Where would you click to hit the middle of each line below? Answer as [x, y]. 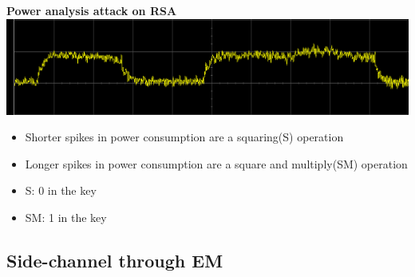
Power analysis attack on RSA [92, 10]
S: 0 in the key [61, 190]
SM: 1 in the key [66, 218]
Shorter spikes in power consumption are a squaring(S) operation [184, 137]
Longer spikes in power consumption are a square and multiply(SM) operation [216, 163]
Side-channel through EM [115, 261]
